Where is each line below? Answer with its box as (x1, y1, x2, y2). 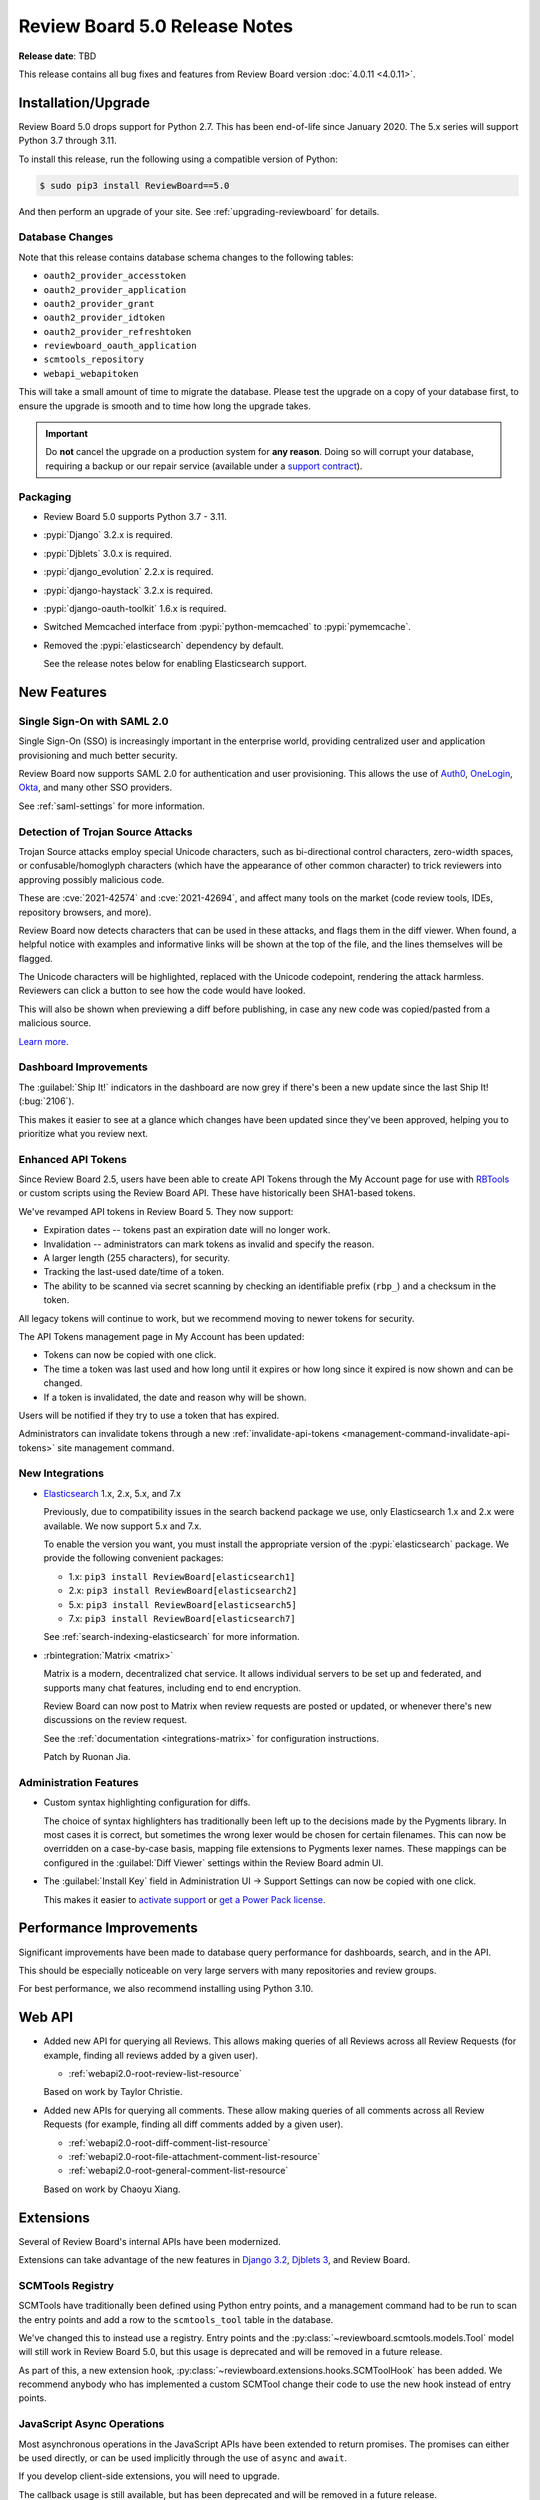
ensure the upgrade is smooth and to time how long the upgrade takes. (18, 400, 312, 412)
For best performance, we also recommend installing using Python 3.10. (18, 1983, 314, 1995)
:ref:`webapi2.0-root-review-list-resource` (68, 2067, 242, 2079)
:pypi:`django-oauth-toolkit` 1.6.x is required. (43, 602, 227, 614)
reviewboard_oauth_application (43, 340, 197, 352)
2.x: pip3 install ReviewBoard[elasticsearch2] (68, 1585, 298, 1597)
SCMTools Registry (18, 2278, 115, 2292)
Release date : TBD (18, 50, 97, 62)
